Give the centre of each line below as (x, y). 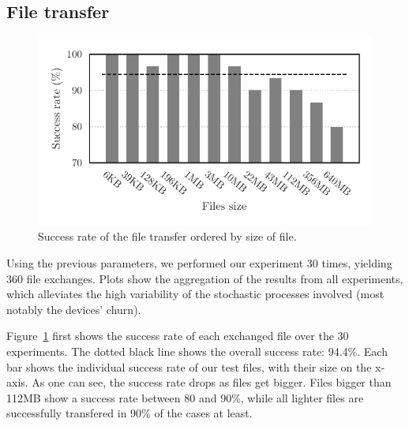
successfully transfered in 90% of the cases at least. (129, 413)
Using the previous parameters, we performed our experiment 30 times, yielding (199, 263)
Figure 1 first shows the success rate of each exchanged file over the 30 (178, 336)
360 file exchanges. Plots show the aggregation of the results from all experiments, (205, 278)
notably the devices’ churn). (74, 309)
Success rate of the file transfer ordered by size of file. (167, 236)
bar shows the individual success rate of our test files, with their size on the (189, 366)
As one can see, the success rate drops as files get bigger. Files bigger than (212, 382)
